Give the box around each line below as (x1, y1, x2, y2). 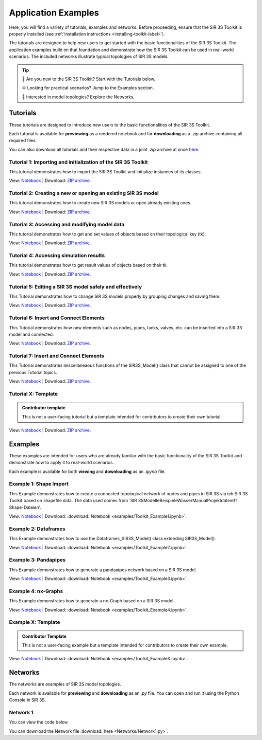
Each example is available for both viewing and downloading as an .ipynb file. (9, 469, 166, 474)
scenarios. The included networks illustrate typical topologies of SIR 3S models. (9, 54, 169, 59)
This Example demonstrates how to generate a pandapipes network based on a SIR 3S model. (9, 567, 197, 573)
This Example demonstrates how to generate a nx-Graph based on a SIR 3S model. (9, 598, 175, 604)
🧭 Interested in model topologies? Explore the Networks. (22, 94, 135, 100)
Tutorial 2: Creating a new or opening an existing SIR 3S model (9, 190, 159, 197)
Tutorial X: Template (9, 391, 58, 397)
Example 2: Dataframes (9, 525, 65, 532)
